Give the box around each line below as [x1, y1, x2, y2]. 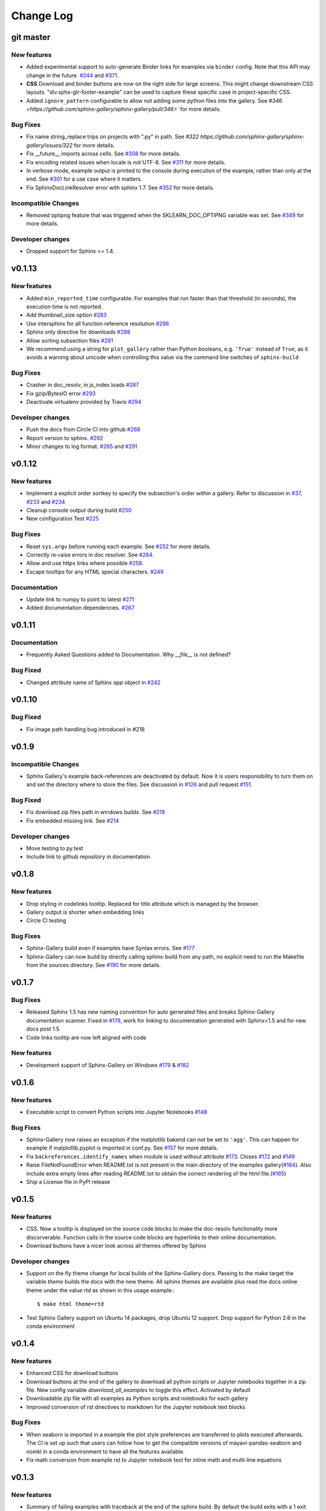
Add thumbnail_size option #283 [26, 311, 107, 319]
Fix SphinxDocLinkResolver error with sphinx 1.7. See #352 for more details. [26, 184, 214, 191]
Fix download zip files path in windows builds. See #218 [26, 809, 165, 816]
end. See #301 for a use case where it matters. [26, 175, 142, 183]
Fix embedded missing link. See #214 [26, 817, 119, 824]
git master [11, 32, 51, 42]
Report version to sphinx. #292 [26, 434, 104, 441]
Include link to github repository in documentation [26, 853, 150, 861]
